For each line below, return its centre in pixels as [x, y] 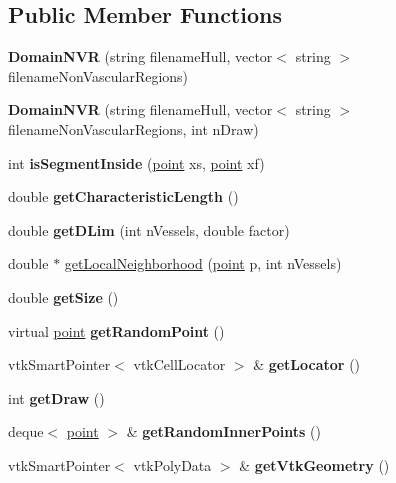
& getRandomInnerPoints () [223, 431]
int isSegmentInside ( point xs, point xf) [136, 162]
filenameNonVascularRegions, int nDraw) [133, 128]
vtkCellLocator [179, 364]
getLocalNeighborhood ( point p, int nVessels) [203, 263]
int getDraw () [56, 397]
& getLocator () [307, 364]
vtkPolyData [172, 464]
